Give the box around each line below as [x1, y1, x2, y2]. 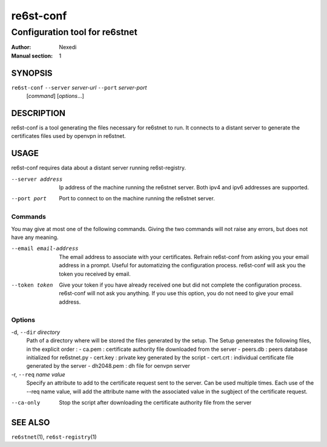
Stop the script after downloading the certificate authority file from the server [59, 399, 252, 406]
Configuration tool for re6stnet [11, 27, 137, 38]
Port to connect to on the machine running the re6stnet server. [59, 195, 215, 202]
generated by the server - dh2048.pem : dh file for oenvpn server [26, 362, 190, 370]
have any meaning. [11, 233, 59, 241]
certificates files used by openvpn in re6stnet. [11, 132, 127, 140]
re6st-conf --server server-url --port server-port [11, 83, 147, 91]
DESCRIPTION [11, 108, 66, 118]
